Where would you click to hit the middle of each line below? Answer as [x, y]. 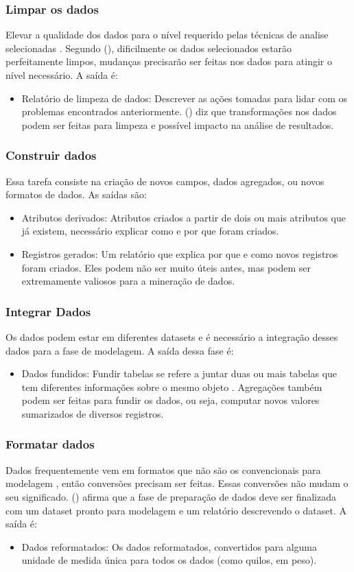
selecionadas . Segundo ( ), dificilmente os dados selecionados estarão [149, 48]
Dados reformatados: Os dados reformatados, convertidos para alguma [169, 546]
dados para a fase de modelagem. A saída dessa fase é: [120, 350]
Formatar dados [50, 444]
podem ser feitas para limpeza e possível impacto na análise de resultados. [178, 124]
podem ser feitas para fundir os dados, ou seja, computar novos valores [170, 400]
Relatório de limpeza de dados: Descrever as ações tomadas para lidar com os [185, 98]
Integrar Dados [48, 311]
